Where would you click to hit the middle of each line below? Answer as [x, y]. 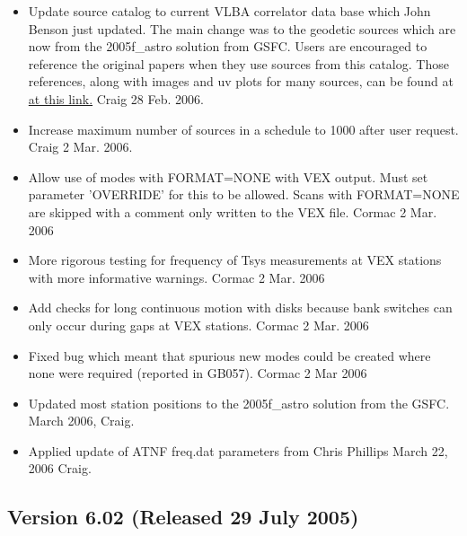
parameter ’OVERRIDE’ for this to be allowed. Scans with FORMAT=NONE [244, 194]
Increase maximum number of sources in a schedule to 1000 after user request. [243, 129]
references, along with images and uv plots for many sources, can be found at [241, 81]
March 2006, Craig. [81, 421]
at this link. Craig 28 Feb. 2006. [116, 98]
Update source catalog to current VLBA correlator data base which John [229, 11]
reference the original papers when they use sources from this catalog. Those [238, 63]
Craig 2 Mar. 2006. [80, 147]
